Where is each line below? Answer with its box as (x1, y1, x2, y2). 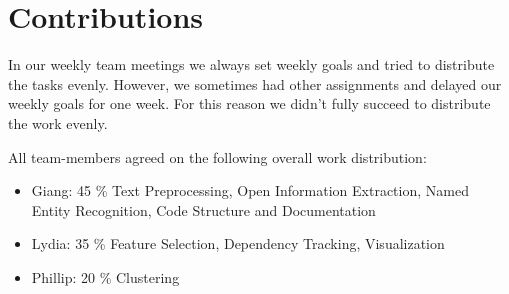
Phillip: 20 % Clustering (31, 266, 180, 287)
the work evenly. (8, 112, 108, 133)
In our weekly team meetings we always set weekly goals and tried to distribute (8, 54, 495, 75)
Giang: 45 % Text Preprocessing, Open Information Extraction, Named (31, 180, 469, 201)
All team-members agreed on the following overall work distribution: (8, 146, 427, 167)
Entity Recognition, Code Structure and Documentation (31, 199, 376, 220)
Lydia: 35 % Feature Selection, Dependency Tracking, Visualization (31, 233, 445, 254)
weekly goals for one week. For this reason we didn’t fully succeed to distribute (8, 93, 491, 114)
